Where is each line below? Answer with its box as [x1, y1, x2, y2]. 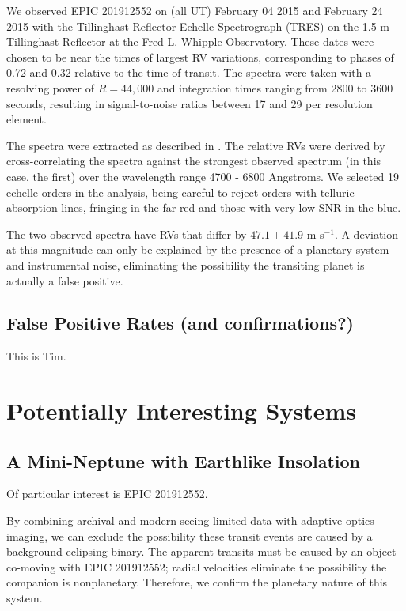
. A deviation [334, 225, 399, 242]
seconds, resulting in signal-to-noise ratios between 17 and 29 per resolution [6, 95, 373, 111]
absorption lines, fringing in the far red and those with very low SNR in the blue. [6, 199, 401, 216]
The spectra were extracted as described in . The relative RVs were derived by [6, 137, 385, 153]
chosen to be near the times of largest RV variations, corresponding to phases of [6, 48, 394, 65]
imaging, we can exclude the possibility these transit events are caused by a [6, 527, 373, 544]
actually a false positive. [6, 272, 123, 289]
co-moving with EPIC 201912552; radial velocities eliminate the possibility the [6, 558, 387, 575]
